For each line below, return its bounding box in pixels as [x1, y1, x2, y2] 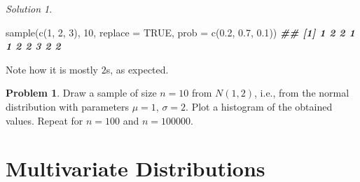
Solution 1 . [6, 1, 53, 15]
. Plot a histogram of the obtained [186, 99, 333, 113]
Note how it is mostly [6, 62, 98, 76]
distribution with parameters [6, 99, 130, 113]
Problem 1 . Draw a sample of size [6, 85, 157, 100]
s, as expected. [106, 62, 169, 76]
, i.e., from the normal [254, 85, 349, 100]
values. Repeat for [6, 113, 83, 127]
